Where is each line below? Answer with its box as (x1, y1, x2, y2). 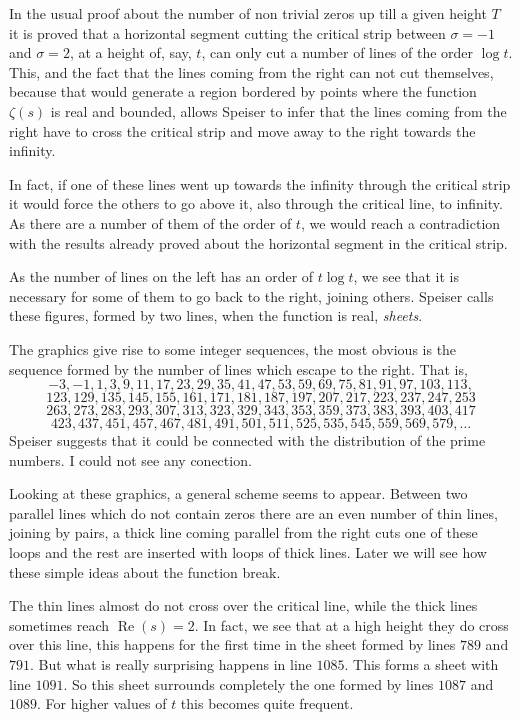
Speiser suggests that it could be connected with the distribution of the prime (9, 430, 486, 451)
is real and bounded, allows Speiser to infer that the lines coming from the (50, 100, 507, 121)
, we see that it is (353, 266, 460, 287)
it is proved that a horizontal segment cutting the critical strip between (9, 22, 446, 43)
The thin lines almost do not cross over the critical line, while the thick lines (9, 595, 478, 616)
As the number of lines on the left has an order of (9, 266, 314, 287)
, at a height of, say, (69, 42, 192, 63)
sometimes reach (9, 614, 110, 635)
